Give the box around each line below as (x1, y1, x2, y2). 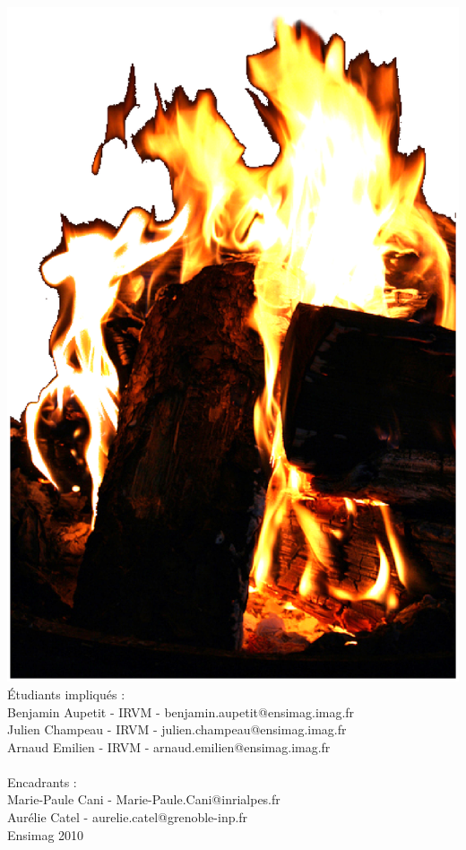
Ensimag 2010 (7, 825, 84, 844)
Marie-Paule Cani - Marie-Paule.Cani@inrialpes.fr (7, 790, 280, 809)
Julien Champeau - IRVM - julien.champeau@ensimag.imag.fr (7, 720, 347, 739)
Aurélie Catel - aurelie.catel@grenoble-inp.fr (7, 808, 248, 827)
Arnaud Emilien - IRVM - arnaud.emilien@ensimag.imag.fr (7, 737, 331, 756)
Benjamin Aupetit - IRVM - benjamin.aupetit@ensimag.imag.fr (7, 702, 355, 721)
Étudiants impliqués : (7, 684, 125, 703)
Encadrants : (7, 772, 77, 791)
